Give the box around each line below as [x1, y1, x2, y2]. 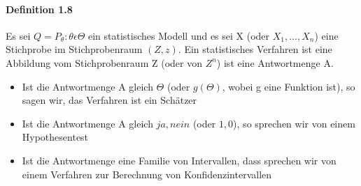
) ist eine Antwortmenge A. [216, 55, 334, 70]
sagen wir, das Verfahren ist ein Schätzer [22, 93, 197, 107]
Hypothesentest [22, 130, 89, 144]
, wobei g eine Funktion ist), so [222, 79, 355, 93]
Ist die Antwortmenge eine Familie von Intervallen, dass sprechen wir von [22, 153, 337, 167]
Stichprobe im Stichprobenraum [6, 42, 143, 56]
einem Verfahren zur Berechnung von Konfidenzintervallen [22, 166, 272, 181]
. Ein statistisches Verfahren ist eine [178, 42, 332, 56]
